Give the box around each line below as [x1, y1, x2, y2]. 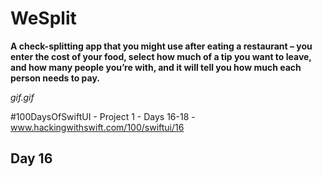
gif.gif [10, 91, 35, 103]
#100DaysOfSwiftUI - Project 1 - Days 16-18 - [10, 110, 196, 122]
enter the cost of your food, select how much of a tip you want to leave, [10, 50, 312, 62]
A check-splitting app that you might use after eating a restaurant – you [10, 40, 313, 52]
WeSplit [10, 7, 77, 30]
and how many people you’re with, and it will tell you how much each [10, 61, 302, 73]
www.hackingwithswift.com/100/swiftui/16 [10, 121, 185, 133]
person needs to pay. [10, 72, 101, 84]
